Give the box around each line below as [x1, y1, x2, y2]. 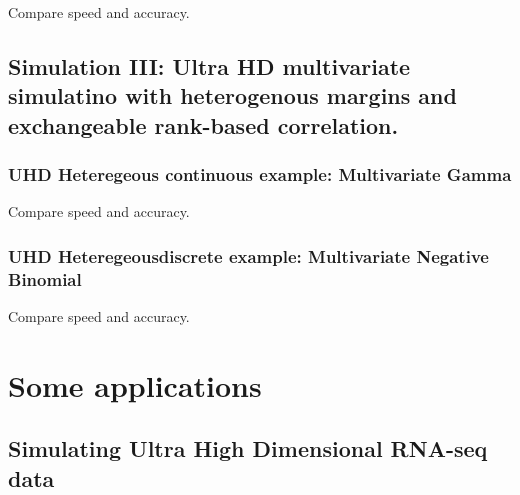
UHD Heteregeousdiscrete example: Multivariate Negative [8, 243, 489, 268]
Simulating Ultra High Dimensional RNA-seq [8, 433, 488, 464]
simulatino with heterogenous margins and [8, 80, 457, 111]
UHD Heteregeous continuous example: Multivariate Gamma [8, 162, 512, 187]
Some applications [8, 364, 262, 405]
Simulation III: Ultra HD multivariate [8, 50, 411, 81]
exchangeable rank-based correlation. [8, 109, 399, 140]
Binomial [8, 266, 82, 291]
